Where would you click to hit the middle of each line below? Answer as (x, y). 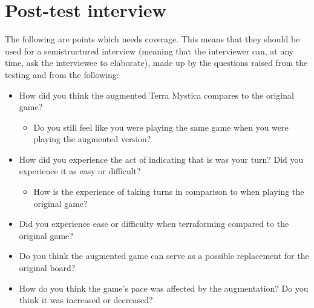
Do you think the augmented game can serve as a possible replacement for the (164, 256)
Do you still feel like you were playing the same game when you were (161, 127)
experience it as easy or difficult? (80, 171)
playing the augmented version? (92, 139)
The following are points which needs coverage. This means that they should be (152, 39)
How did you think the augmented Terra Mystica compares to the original (156, 95)
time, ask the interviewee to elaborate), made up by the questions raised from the (156, 63)
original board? (47, 268)
